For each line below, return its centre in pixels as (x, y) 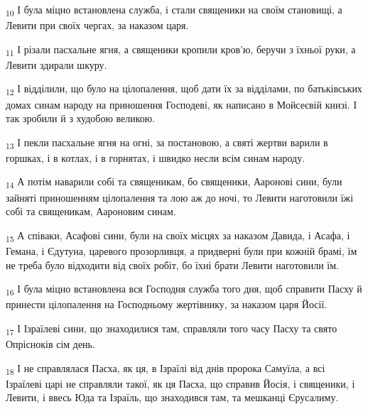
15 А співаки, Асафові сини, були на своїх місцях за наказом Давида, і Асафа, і (178, 236)
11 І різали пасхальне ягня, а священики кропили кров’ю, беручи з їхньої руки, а (181, 50)
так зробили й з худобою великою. (81, 118)
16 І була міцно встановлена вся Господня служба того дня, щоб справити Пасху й (184, 289)
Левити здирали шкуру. (56, 64)
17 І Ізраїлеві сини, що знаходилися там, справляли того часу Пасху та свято (172, 329)
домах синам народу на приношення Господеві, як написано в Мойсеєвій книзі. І (182, 104)
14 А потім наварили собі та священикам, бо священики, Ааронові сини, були (174, 182)
